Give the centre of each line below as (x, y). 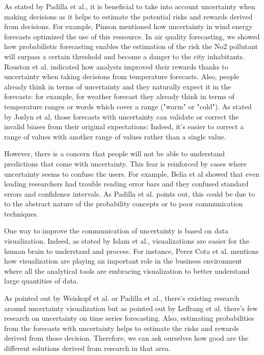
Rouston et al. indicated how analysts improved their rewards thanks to (116, 66)
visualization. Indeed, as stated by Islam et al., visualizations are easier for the (127, 241)
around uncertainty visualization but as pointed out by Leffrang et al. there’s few (131, 308)
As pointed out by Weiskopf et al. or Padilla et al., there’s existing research (122, 298)
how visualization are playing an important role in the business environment (123, 261)
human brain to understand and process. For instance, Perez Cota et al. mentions (131, 251)
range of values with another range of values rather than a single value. (115, 136)
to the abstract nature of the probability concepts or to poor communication (124, 204)
